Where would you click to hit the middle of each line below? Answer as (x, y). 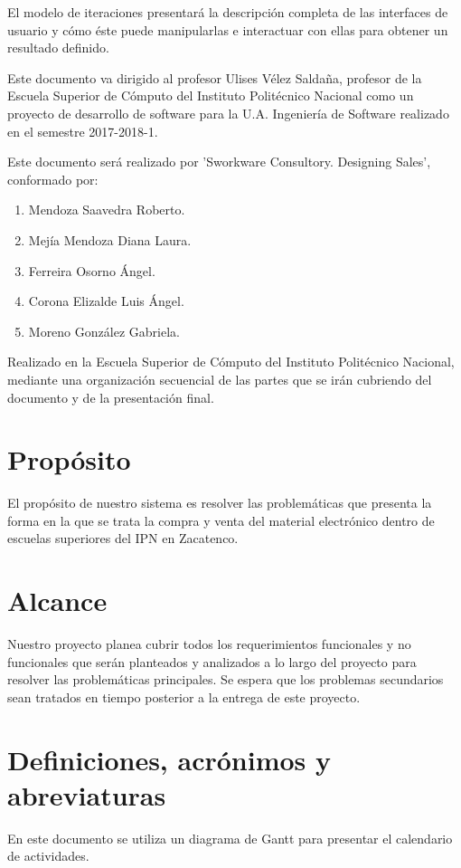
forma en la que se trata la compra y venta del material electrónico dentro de (221, 520)
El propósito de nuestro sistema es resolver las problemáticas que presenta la (220, 503)
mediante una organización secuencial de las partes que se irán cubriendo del (220, 379)
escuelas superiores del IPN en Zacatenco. (123, 538)
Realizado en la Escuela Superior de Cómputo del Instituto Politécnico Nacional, (231, 362)
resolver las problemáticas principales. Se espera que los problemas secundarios (226, 679)
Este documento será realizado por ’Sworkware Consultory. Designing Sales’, (219, 162)
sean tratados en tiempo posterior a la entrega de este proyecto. (184, 696)
